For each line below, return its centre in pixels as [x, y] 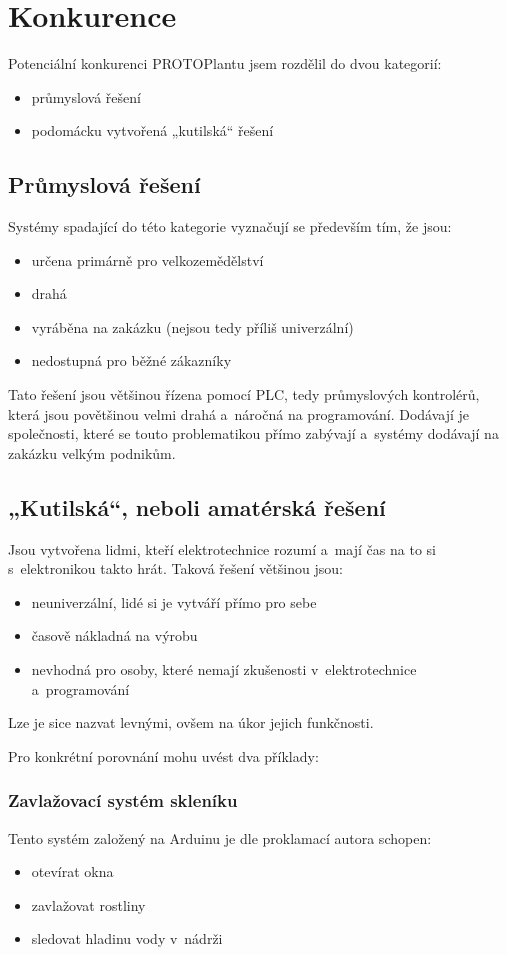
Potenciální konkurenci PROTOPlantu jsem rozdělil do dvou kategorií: [225, 63]
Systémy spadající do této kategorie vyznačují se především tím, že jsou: [230, 226]
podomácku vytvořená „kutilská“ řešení [152, 130]
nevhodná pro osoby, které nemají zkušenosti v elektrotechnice [224, 669]
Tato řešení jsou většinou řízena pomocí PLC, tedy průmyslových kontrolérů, [244, 394]
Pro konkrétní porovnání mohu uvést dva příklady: [163, 755]
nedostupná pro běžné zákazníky [131, 360]
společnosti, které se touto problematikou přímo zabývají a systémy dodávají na [253, 433]
